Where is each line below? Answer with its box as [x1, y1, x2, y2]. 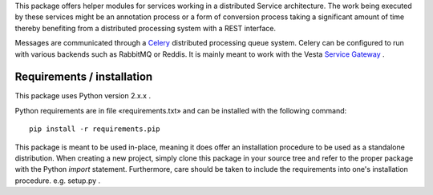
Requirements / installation [14, 70, 153, 84]
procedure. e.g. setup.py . [14, 176, 101, 185]
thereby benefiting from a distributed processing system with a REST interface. [14, 23, 277, 33]
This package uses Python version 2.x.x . [14, 91, 152, 101]
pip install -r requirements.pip [29, 125, 160, 133]
